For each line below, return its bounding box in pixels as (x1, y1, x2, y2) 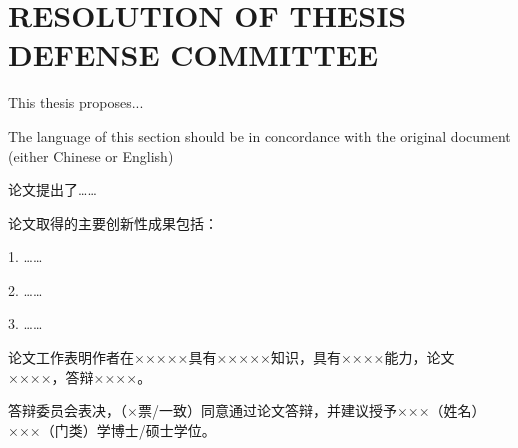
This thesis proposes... (8, 92, 144, 113)
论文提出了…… (8, 179, 97, 200)
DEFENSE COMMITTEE (8, 34, 379, 75)
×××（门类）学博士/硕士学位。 (8, 419, 216, 440)
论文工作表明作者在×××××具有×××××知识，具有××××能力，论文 (8, 347, 455, 368)
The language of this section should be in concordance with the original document (8, 125, 511, 146)
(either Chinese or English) (8, 145, 174, 166)
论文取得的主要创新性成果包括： (8, 212, 218, 233)
